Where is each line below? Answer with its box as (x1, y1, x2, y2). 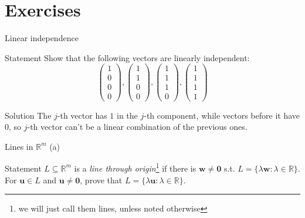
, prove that (80, 173, 123, 186)
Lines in (5, 140, 33, 152)
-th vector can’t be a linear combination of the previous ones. (27, 120, 248, 133)
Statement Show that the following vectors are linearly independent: (5, 51, 250, 63)
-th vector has (57, 109, 107, 121)
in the (117, 109, 138, 121)
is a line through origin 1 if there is (74, 160, 196, 174)
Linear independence (5, 32, 79, 44)
